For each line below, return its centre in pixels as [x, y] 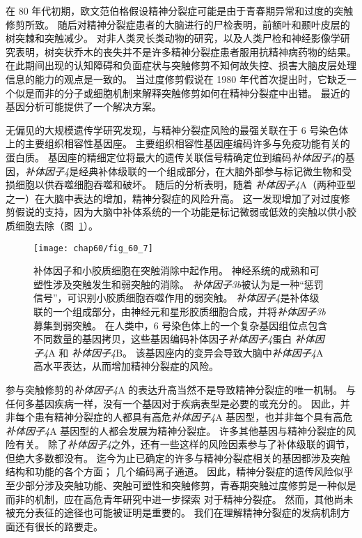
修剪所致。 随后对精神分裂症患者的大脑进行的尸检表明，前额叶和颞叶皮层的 [178, 24]
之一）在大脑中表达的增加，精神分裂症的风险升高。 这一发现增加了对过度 [173, 198]
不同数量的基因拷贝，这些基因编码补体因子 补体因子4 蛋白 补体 [174, 339]
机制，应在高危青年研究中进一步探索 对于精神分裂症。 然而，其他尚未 [194, 499]
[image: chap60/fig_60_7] [93, 248]
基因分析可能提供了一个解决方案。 [84, 106]
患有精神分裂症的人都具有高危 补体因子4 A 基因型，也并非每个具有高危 [194, 417]
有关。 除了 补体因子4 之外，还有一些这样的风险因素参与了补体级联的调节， [185, 444]
